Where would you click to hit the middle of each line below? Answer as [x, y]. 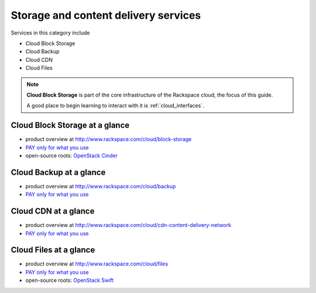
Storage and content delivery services [106, 15]
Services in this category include [50, 33]
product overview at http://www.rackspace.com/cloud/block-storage [109, 139]
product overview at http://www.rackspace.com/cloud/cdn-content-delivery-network [128, 225]
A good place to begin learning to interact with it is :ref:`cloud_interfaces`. [115, 106]
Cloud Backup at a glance [58, 172]
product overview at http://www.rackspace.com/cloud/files [97, 264]
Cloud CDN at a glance [53, 211]
